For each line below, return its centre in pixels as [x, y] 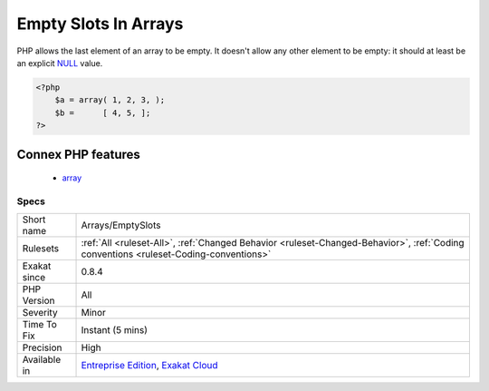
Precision [42, 347]
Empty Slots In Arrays [100, 24]
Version [38, 301]
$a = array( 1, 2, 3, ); [110, 100]
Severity [40, 313]
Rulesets [40, 249]
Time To [40, 325]
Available [42, 360]
